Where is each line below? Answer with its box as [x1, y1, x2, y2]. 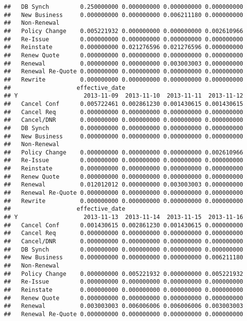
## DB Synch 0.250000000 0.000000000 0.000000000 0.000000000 [4, 3, 243, 10]
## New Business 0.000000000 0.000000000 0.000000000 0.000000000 [4, 133, 243, 140]
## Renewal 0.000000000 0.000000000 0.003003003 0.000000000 [4, 60, 243, 67]
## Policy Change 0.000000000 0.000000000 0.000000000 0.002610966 [4, 149, 243, 156]
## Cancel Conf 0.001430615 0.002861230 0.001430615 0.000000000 [4, 221, 243, 229]
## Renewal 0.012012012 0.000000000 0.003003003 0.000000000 [4, 181, 243, 188]
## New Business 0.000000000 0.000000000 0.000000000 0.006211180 [4, 254, 243, 261]
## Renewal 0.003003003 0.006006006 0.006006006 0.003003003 [4, 303, 243, 310]
